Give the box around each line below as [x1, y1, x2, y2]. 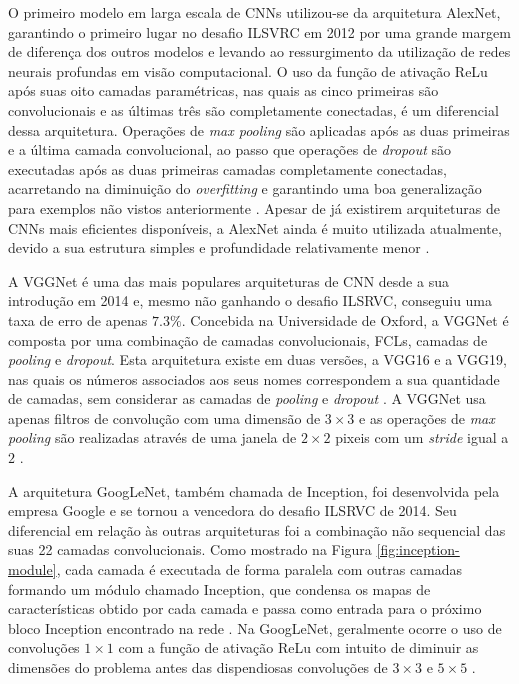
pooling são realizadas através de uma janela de [8, 427, 297, 448]
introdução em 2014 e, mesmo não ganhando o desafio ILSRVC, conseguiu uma [8, 290, 493, 311]
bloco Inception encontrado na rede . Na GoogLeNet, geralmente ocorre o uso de [8, 617, 502, 638]
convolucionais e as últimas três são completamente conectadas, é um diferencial [8, 99, 499, 120]
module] [8, 559, 57, 580]
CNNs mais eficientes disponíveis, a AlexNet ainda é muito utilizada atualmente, [8, 217, 502, 238]
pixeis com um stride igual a [335, 427, 509, 448]
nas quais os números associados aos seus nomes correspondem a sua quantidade [8, 368, 500, 389]
